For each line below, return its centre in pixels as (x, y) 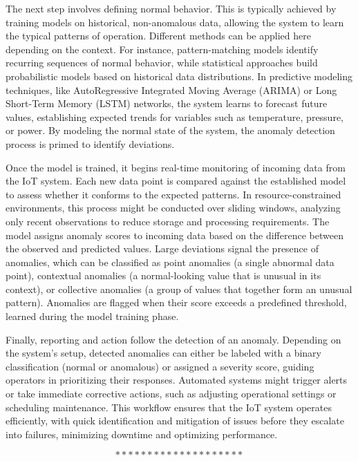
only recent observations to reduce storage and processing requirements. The (168, 221)
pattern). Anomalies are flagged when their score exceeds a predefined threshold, (176, 302)
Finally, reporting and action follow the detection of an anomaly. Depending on (173, 339)
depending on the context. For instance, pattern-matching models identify (162, 49)
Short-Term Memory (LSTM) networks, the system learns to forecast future (167, 103)
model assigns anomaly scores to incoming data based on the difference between (175, 235)
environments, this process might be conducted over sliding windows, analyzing (173, 208)
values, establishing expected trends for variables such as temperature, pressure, (175, 116)
